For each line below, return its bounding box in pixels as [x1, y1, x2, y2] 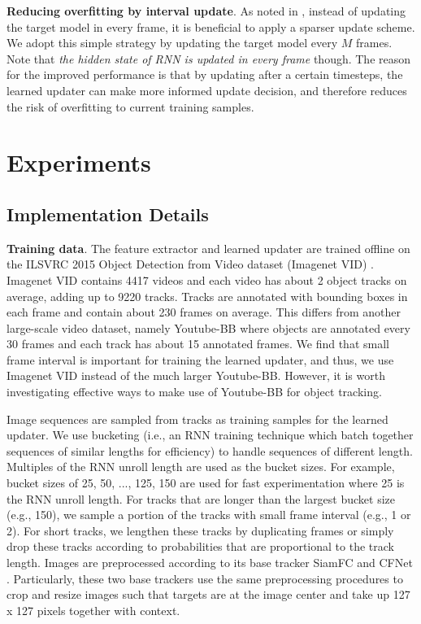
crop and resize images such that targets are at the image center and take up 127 [7, 586, 410, 603]
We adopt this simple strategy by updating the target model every [7, 34, 338, 51]
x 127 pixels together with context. [7, 601, 180, 618]
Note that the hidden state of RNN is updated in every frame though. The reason [7, 50, 411, 67]
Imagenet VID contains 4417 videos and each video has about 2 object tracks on [7, 271, 407, 288]
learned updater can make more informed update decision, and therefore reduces [7, 81, 407, 98]
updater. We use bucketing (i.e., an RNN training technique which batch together [7, 426, 414, 443]
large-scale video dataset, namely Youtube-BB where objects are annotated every [7, 319, 410, 336]
